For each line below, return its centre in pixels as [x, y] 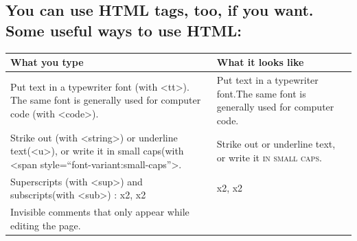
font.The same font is [261, 93]
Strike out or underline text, [276, 144]
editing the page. [46, 225]
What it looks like [260, 62]
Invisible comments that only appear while [100, 212]
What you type [47, 62]
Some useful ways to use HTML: [124, 30]
